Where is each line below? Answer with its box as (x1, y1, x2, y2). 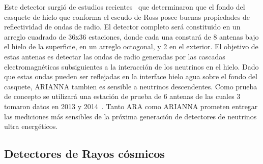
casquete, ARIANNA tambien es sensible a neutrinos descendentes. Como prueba (4, 81, 257, 91)
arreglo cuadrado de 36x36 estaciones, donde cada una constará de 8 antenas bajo (4, 31, 259, 42)
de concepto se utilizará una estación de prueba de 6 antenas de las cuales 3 (4, 91, 241, 102)
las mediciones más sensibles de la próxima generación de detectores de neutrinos (4, 111, 257, 121)
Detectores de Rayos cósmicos (4, 146, 165, 161)
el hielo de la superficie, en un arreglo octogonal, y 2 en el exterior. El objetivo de (4, 41, 258, 52)
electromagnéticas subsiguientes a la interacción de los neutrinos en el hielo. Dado (4, 61, 259, 72)
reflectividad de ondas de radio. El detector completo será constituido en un (4, 21, 241, 32)
